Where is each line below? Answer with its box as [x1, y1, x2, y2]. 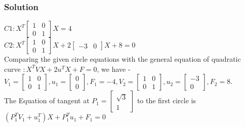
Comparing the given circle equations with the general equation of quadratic [4, 54, 241, 64]
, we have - [97, 63, 131, 74]
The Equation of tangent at [4, 95, 90, 106]
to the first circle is [137, 95, 196, 106]
